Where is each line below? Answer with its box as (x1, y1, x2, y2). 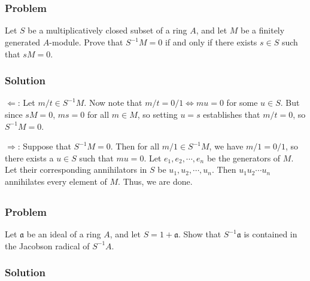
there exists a (5, 151, 54, 164)
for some (226, 96, 258, 109)
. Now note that (84, 96, 142, 109)
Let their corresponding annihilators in (5, 163, 147, 176)
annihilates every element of (5, 175, 107, 188)
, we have (209, 140, 244, 152)
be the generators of (206, 151, 281, 164)
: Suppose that (17, 140, 71, 152)
